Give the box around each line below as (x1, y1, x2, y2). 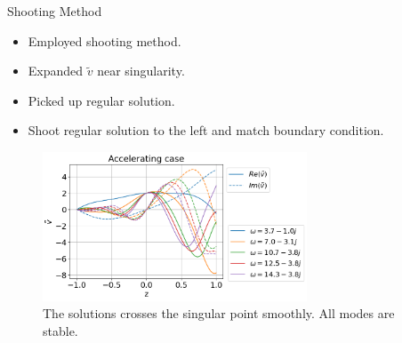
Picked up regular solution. (28, 91, 175, 109)
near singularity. (97, 61, 185, 80)
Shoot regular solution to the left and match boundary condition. (28, 121, 384, 140)
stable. (43, 322, 78, 340)
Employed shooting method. (28, 31, 181, 50)
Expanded (28, 61, 84, 80)
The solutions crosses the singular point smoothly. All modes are (43, 304, 395, 323)
